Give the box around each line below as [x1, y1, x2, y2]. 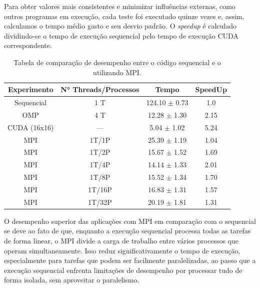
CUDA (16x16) [7, 122, 54, 132]
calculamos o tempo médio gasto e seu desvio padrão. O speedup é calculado [4, 21, 236, 31]
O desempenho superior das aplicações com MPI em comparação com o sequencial [4, 215, 256, 226]
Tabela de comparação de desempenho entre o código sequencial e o [13, 57, 221, 67]
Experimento [7, 84, 53, 95]
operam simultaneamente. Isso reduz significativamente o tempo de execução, [4, 245, 240, 255]
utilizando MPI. [93, 67, 141, 77]
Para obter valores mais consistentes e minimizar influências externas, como [4, 1, 235, 11]
